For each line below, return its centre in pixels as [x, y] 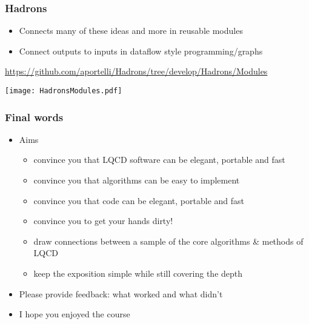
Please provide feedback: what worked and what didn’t [121, 293]
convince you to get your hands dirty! [103, 221]
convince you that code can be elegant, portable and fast [139, 200]
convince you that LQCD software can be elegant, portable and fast [159, 160]
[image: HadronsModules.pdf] [64, 91]
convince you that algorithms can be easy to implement [137, 180]
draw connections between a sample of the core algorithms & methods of [168, 241]
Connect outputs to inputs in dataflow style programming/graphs [141, 51]
